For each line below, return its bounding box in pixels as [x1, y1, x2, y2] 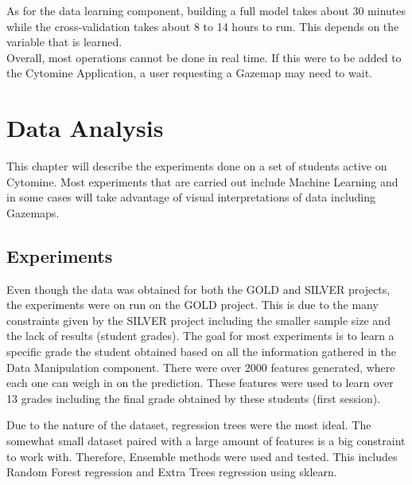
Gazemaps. [6, 204, 60, 221]
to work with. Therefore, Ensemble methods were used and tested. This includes [6, 448, 398, 464]
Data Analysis [6, 111, 164, 144]
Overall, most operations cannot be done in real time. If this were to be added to [6, 49, 402, 65]
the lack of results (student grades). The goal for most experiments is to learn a [6, 327, 395, 344]
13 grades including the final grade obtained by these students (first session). [6, 389, 381, 406]
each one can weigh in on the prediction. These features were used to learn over [6, 374, 394, 391]
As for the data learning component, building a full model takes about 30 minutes [6, 2, 406, 18]
